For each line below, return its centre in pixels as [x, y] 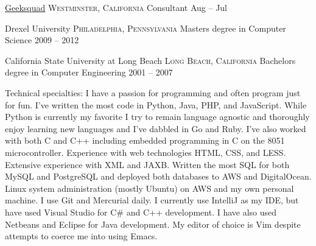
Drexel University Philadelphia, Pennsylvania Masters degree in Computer [146, 28]
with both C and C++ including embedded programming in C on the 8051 [145, 140]
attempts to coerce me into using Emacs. [81, 236]
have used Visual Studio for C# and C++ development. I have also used [141, 212]
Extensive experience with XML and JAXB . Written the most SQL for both [147, 164]
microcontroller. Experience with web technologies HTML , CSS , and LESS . [146, 152]
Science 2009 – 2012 [42, 40]
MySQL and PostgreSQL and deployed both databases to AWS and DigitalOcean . [158, 176]
